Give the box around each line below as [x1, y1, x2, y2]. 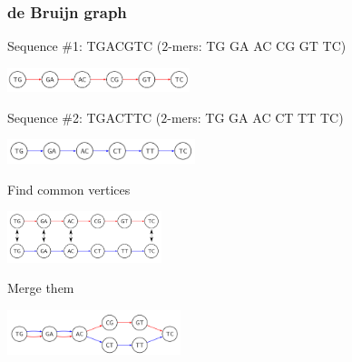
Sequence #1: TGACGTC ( [7, 36, 162, 55]
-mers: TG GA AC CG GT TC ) [168, 36, 347, 55]
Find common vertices [7, 179, 131, 198]
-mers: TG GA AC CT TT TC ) [167, 107, 344, 126]
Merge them [7, 278, 74, 297]
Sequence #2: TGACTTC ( [7, 107, 161, 126]
